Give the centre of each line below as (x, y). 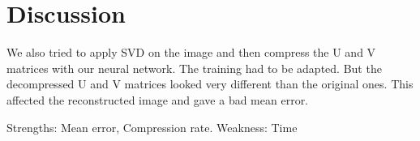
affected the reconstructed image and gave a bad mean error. (158, 99)
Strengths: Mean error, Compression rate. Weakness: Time (152, 127)
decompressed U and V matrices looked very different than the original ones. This (210, 84)
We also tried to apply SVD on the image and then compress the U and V (191, 52)
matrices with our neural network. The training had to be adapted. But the (194, 68)
